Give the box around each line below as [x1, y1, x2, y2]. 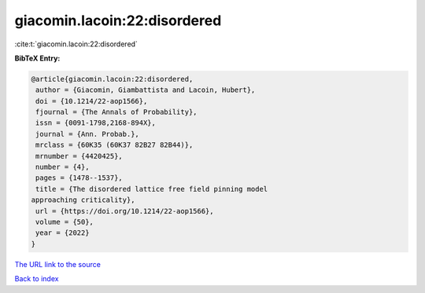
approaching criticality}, [31, 196, 135, 204]
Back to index [14, 274, 59, 284]
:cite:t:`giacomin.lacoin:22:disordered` [14, 39, 138, 49]
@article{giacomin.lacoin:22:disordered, [31, 75, 194, 83]
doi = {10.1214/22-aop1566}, [35, 97, 148, 105]
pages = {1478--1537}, [35, 174, 124, 182]
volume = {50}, [35, 218, 94, 226]
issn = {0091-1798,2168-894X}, [35, 119, 157, 127]
